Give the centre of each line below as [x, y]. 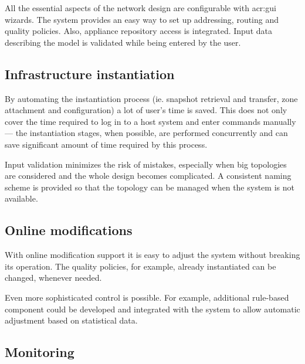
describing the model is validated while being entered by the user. [123, 42]
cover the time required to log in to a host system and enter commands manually [150, 121]
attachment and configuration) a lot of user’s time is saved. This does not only [146, 110]
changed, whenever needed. [53, 278]
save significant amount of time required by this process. [106, 144]
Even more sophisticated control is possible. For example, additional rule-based [147, 297]
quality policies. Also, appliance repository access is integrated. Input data [138, 31]
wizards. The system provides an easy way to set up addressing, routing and [142, 19]
